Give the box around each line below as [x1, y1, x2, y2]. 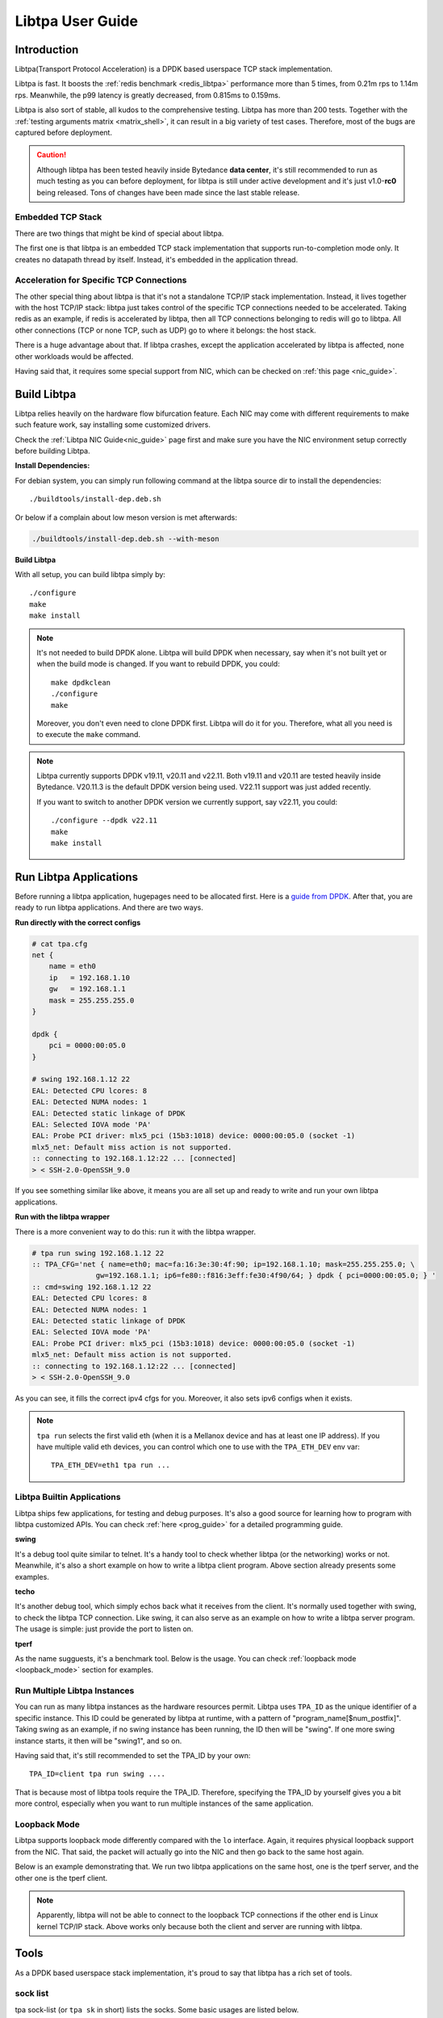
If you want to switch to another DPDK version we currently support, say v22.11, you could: [36, 797, 338, 806]
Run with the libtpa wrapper [15, 1212, 111, 1222]
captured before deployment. [15, 128, 113, 137]
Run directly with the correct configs [15, 917, 141, 927]
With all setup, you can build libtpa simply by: [15, 569, 165, 579]
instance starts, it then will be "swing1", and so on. [15, 1735, 182, 1745]
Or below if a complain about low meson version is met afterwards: [15, 513, 237, 522]
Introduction [15, 43, 79, 57]
